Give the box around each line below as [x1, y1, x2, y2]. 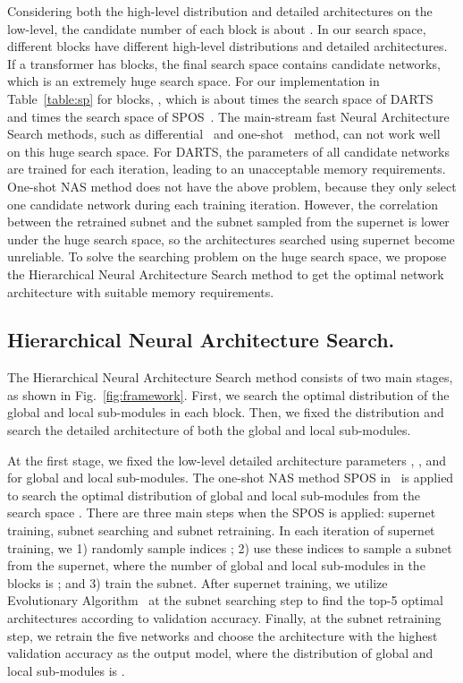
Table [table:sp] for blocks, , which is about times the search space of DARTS [7, 89, 434, 107]
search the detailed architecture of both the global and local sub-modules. [7, 421, 411, 440]
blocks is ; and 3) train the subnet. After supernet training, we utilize [7, 573, 388, 592]
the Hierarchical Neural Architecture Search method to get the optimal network [7, 264, 444, 283]
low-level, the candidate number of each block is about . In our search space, [7, 19, 426, 38]
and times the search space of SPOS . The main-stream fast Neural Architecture [7, 107, 450, 125]
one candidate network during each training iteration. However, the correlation [7, 194, 439, 213]
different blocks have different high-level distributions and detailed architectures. [7, 37, 448, 55]
